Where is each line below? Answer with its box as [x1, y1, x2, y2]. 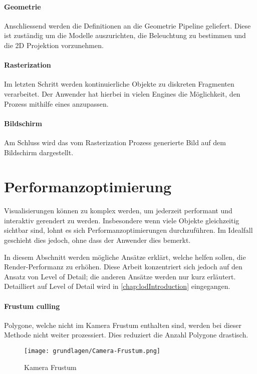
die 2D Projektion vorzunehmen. [4, 40, 104, 50]
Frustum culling [4, 300, 60, 311]
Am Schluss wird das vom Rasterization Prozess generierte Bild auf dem [4, 137, 226, 147]
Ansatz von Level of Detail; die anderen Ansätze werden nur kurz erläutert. [4, 271, 236, 281]
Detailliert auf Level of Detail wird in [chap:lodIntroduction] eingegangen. [4, 281, 230, 291]
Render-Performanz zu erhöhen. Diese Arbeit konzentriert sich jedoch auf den [4, 261, 242, 272]
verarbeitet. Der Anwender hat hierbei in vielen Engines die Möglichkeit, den [4, 88, 240, 99]
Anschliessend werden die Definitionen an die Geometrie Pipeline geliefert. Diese [4, 20, 251, 31]
